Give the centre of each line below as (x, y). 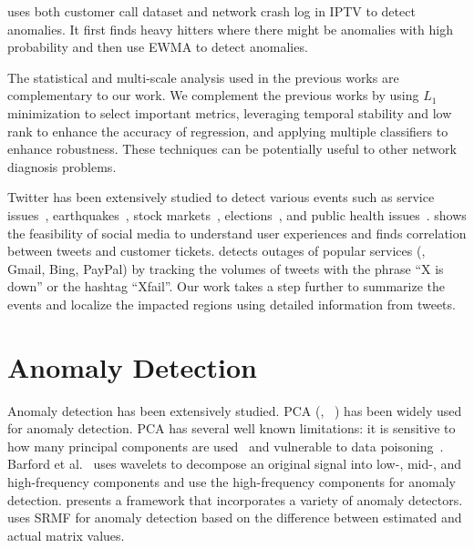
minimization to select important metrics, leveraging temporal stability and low (230, 112)
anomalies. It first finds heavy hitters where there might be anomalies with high (230, 29)
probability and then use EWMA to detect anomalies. (158, 47)
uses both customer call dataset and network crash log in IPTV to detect (211, 11)
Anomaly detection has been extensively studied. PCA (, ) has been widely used (235, 410)
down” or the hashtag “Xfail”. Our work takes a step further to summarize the (227, 286)
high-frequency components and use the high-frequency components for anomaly (232, 482)
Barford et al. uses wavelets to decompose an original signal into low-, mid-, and (235, 464)
